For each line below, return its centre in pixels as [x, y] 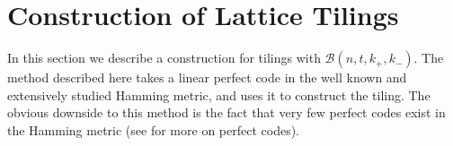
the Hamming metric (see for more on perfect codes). [153, 129]
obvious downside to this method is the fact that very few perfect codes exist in [226, 112]
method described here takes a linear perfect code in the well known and [207, 77]
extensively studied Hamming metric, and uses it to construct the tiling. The [219, 94]
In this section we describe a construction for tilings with [164, 58]
